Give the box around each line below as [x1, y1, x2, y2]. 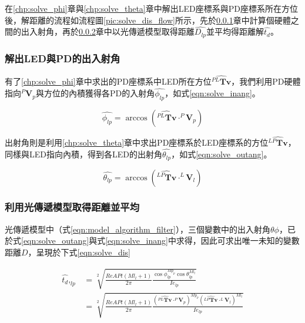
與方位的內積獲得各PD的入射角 [35, 87, 155, 99]
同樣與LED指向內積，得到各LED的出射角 [5, 148, 162, 160]
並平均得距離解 [206, 25, 264, 38]
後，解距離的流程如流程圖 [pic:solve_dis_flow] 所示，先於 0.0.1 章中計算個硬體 [5, 14, 291, 26]
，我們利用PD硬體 [231, 75, 301, 88]
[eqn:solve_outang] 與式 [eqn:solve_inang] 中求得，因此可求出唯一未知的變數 [21, 234, 300, 247]
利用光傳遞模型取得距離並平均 [5, 200, 140, 214]
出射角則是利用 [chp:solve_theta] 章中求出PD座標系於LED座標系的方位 [5, 136, 269, 149]
